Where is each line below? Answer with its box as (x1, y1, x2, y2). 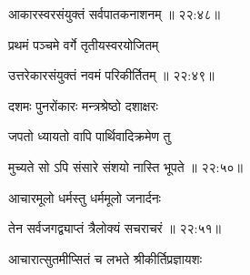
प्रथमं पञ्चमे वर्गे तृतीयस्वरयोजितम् (8, 35, 159, 54)
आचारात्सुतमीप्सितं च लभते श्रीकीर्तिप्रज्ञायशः (8, 249, 202, 268)
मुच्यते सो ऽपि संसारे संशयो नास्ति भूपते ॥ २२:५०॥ (8, 157, 243, 176)
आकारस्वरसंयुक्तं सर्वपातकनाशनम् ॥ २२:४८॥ (8, 5, 220, 23)
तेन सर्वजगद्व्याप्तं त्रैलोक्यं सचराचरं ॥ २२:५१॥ (8, 219, 221, 238)
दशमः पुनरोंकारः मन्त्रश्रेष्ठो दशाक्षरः (8, 96, 158, 115)
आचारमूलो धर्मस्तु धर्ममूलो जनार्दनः (8, 188, 161, 207)
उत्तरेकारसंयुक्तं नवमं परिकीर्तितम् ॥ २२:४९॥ (8, 66, 215, 85)
